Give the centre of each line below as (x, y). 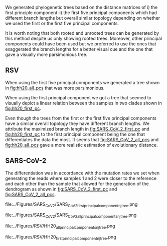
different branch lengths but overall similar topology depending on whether (83, 18)
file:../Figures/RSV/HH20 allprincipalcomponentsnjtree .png (60, 227)
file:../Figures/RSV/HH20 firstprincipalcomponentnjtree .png (61, 237)
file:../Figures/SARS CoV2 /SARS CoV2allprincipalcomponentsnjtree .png (71, 216)
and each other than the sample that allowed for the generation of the (77, 183)
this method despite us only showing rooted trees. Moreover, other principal (83, 38)
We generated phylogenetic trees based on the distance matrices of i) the (81, 7)
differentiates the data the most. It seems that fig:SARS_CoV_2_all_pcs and (82, 139)
